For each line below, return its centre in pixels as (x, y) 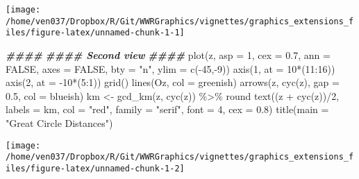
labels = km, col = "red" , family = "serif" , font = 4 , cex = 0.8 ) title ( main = (167, 109)
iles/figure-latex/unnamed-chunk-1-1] (95, 33)
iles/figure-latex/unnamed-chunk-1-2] (95, 168)
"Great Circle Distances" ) (59, 122)
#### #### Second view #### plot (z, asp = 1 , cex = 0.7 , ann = (168, 54)
